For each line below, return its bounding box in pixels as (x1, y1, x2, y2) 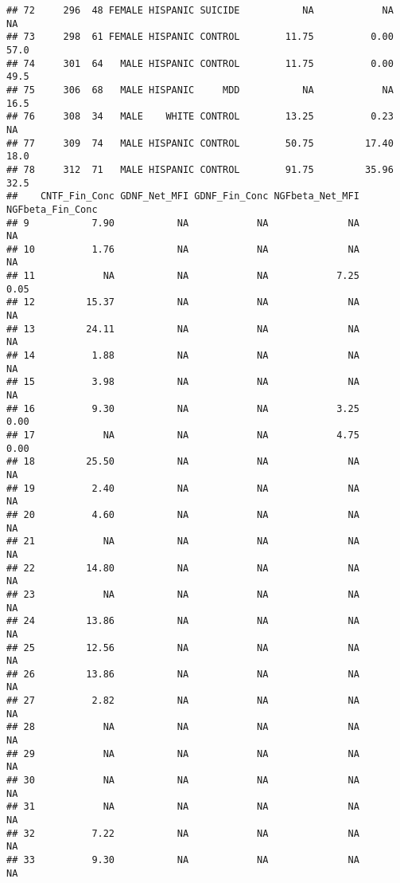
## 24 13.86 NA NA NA (6, 615, 359, 627)
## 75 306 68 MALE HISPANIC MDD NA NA (6, 84, 394, 96)
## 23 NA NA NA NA (6, 588, 359, 600)
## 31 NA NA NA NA (6, 801, 359, 813)
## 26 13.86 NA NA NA (6, 668, 359, 680)
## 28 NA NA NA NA (6, 721, 359, 733)
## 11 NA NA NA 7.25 (6, 270, 359, 282)
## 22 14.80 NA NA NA (6, 562, 359, 574)
